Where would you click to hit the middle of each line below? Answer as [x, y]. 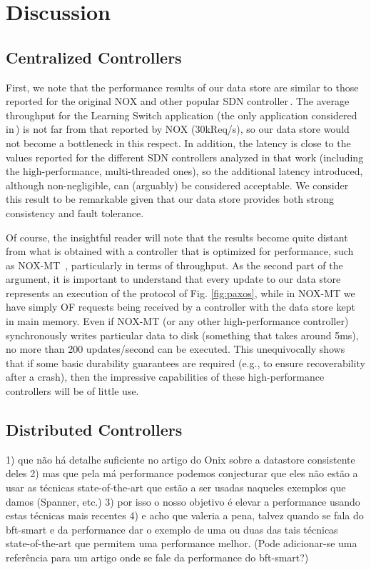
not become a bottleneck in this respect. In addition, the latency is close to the [178, 142]
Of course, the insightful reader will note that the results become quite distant [177, 237]
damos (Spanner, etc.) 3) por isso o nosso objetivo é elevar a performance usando [183, 501]
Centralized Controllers [94, 57]
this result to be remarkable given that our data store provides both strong [170, 199]
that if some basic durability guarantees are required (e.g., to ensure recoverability [185, 362]
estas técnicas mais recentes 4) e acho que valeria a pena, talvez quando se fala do [185, 515]
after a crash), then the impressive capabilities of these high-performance [165, 377]
